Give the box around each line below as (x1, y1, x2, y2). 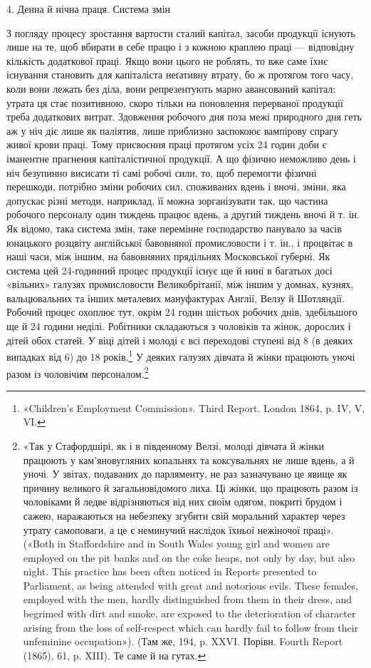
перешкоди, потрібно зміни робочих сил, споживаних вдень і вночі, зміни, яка (6, 179, 346, 194)
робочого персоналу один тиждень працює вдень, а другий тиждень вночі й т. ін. (6, 207, 360, 222)
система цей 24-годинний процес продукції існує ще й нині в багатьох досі (6, 262, 333, 277)
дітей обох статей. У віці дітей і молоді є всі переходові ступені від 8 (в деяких (6, 332, 353, 347)
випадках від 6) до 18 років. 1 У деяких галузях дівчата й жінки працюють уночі (6, 347, 355, 364)
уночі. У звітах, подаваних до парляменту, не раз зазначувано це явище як (23, 466, 348, 481)
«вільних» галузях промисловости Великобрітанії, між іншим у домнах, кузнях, (6, 277, 354, 292)
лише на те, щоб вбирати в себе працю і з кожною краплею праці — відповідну (6, 39, 355, 54)
